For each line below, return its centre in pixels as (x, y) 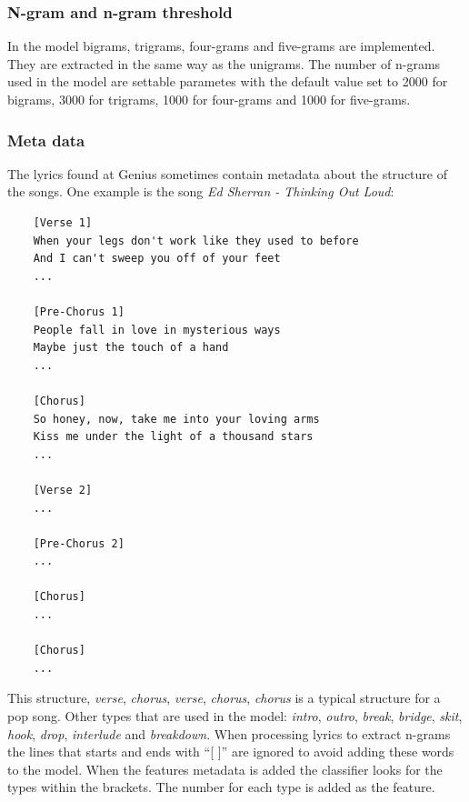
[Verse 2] (63, 490)
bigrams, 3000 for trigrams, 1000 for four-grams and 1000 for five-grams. (209, 99)
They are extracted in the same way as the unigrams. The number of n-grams (224, 63)
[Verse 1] (63, 223)
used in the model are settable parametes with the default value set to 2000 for (228, 81)
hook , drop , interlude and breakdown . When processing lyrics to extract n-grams (229, 733)
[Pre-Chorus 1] (79, 311)
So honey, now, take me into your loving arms (176, 419)
